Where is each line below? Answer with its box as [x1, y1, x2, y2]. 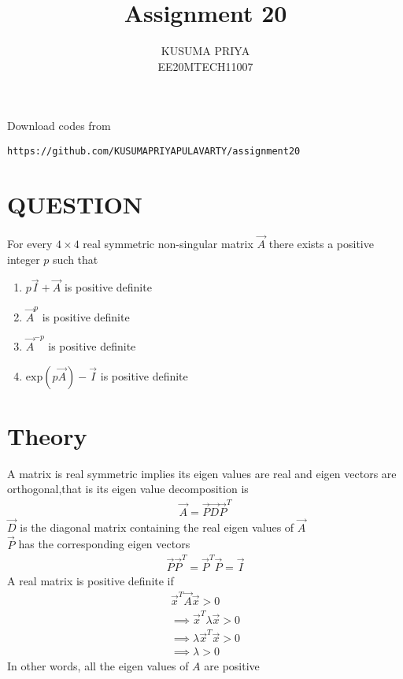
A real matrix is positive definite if [7, 572, 174, 588]
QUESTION [7, 187, 143, 220]
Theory [7, 419, 87, 451]
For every [7, 235, 53, 251]
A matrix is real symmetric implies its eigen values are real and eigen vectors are [7, 465, 397, 481]
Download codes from [7, 117, 111, 134]
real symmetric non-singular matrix [83, 235, 253, 251]
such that [53, 250, 98, 267]
